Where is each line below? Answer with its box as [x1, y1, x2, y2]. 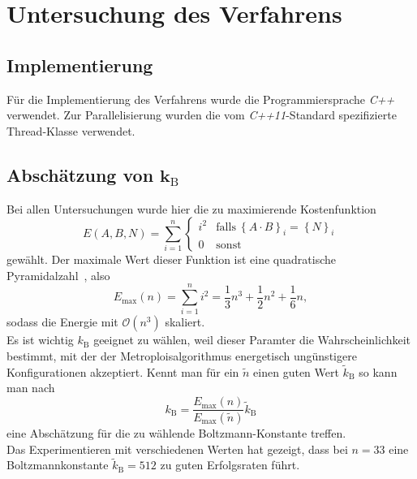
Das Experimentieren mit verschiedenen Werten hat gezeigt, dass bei [6, 440, 348, 457]
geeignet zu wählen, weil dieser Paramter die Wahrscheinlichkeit [93, 331, 411, 348]
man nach [6, 379, 55, 396]
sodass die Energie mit [6, 313, 118, 330]
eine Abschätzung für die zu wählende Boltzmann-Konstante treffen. [6, 424, 346, 441]
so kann [359, 363, 398, 380]
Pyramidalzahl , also [6, 266, 110, 283]
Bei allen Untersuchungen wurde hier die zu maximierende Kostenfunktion [6, 200, 376, 217]
